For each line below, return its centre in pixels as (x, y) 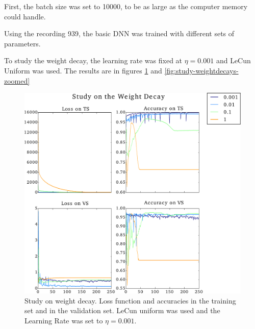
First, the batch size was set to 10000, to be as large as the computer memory (126, 6)
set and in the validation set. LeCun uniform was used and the (122, 310)
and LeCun (233, 60)
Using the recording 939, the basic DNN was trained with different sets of (119, 33)
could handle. (25, 16)
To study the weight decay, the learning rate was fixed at (93, 60)
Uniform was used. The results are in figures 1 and (83, 70)
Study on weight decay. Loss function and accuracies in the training (130, 300)
